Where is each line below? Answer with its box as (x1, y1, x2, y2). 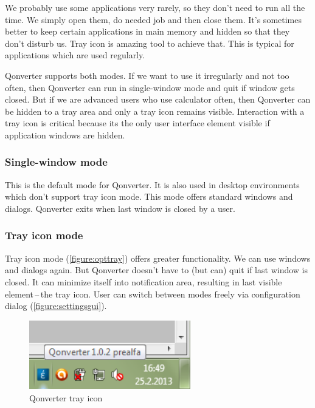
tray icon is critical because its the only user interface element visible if (5, 117, 270, 129)
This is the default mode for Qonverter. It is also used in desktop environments (5, 178, 300, 191)
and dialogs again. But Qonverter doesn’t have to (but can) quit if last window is (5, 263, 308, 276)
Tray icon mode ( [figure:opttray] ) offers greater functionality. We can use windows (5, 251, 311, 264)
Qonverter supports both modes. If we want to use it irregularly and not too (5, 69, 289, 81)
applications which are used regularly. (5, 49, 145, 61)
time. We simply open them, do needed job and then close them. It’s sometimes (5, 13, 302, 25)
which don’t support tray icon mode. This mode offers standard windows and (5, 190, 293, 203)
